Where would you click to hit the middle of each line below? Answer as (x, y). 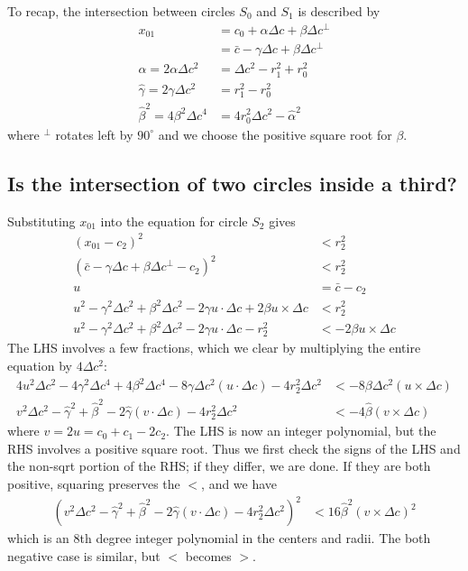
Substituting (41, 221)
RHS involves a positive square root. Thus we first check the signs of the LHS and (234, 448)
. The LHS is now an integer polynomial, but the (301, 431)
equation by (40, 365)
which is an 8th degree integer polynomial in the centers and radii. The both (219, 538)
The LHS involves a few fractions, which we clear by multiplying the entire (214, 348)
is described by (339, 11)
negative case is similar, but (84, 555)
